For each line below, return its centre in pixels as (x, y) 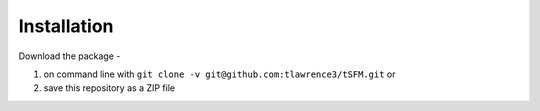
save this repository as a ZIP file (109, 88)
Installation (66, 26)
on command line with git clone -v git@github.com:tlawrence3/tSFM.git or (219, 74)
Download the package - (69, 56)
